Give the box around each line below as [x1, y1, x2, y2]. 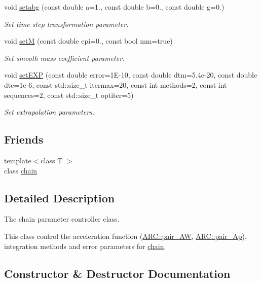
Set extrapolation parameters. [4, 107, 95, 117]
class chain [4, 165, 38, 175]
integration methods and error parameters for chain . [4, 240, 166, 251]
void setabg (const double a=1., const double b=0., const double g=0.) [4, 2, 225, 12]
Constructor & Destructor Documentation [4, 265, 231, 281]
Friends [4, 131, 44, 147]
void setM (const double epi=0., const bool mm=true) [4, 36, 173, 46]
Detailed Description [4, 190, 115, 205]
